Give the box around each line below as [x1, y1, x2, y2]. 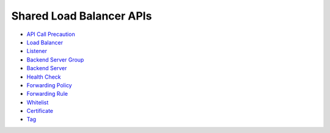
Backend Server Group [26, 56, 84, 63]
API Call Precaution [26, 31, 76, 38]
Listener [26, 48, 48, 55]
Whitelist [26, 98, 49, 106]
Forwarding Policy [26, 81, 73, 88]
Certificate [26, 107, 54, 115]
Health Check [26, 73, 61, 81]
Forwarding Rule [26, 90, 68, 98]
